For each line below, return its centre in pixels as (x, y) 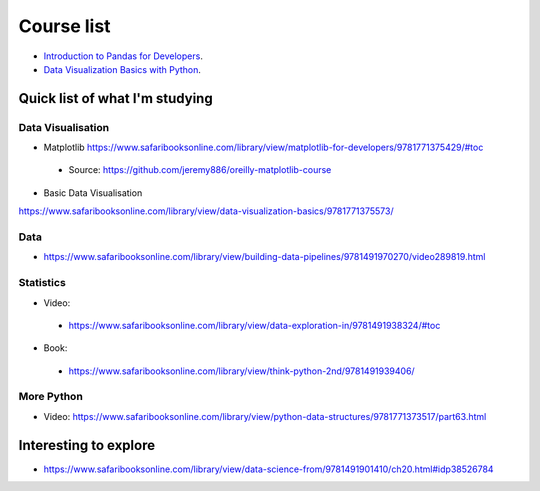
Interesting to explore (86, 445)
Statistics (42, 283)
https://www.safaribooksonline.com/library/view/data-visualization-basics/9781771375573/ (206, 211)
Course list (64, 26)
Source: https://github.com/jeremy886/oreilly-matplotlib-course (200, 170)
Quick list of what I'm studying (116, 98)
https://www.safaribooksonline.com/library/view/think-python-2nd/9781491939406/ (241, 371)
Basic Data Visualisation (93, 192)
